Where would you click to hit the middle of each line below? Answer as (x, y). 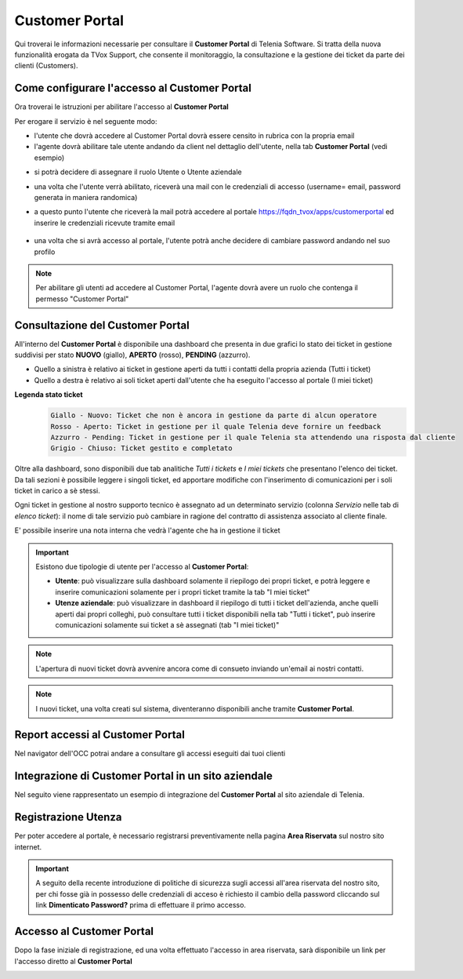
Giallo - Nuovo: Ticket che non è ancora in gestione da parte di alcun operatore (214, 415)
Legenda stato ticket (49, 395)
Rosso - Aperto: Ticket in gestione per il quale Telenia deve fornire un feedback (216, 426)
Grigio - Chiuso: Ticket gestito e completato (141, 448)
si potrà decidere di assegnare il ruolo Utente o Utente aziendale (138, 172)
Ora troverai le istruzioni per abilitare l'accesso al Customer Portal (121, 107)
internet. (28, 846)
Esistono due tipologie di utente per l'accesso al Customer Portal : (142, 567)
